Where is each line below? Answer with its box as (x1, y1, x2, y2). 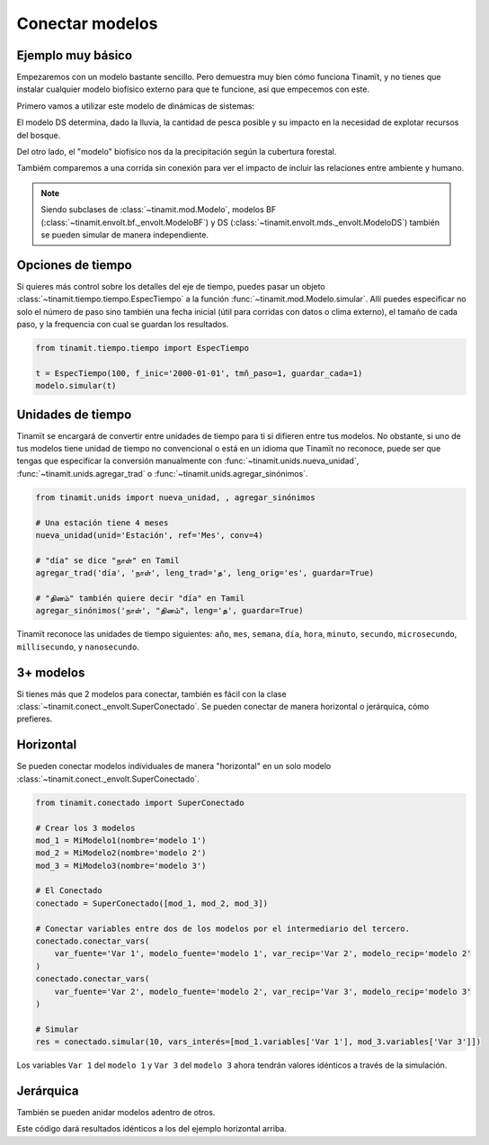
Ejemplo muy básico (16, 48, 133, 63)
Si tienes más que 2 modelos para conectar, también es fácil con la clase (16, 688, 287, 699)
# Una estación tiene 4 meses (35, 517, 169, 528)
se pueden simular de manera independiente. (40, 229, 209, 240)
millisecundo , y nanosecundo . (16, 641, 139, 652)
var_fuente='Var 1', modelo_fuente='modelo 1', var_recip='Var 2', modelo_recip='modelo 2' (54, 949, 472, 959)
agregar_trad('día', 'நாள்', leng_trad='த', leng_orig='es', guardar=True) (35, 568, 375, 578)
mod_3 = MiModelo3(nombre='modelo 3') (35, 860, 207, 871)
